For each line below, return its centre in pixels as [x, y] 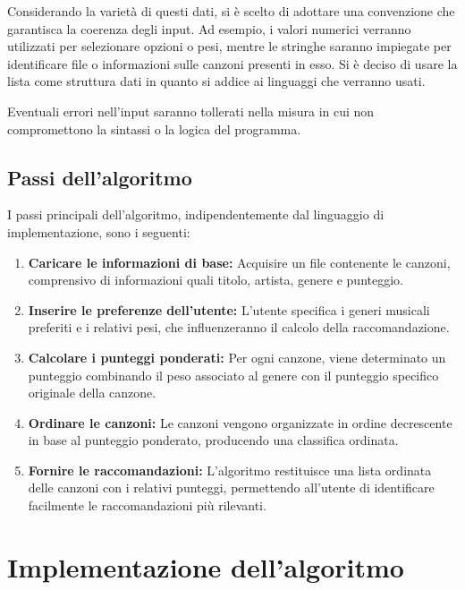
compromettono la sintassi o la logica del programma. [154, 128]
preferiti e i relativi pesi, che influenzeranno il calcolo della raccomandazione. [239, 327]
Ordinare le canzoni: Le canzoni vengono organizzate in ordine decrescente [240, 422]
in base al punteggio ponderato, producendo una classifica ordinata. [213, 440]
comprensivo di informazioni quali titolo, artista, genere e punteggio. [216, 280]
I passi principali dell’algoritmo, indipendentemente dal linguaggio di [196, 214]
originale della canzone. [92, 393]
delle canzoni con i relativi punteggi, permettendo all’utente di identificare [231, 487]
